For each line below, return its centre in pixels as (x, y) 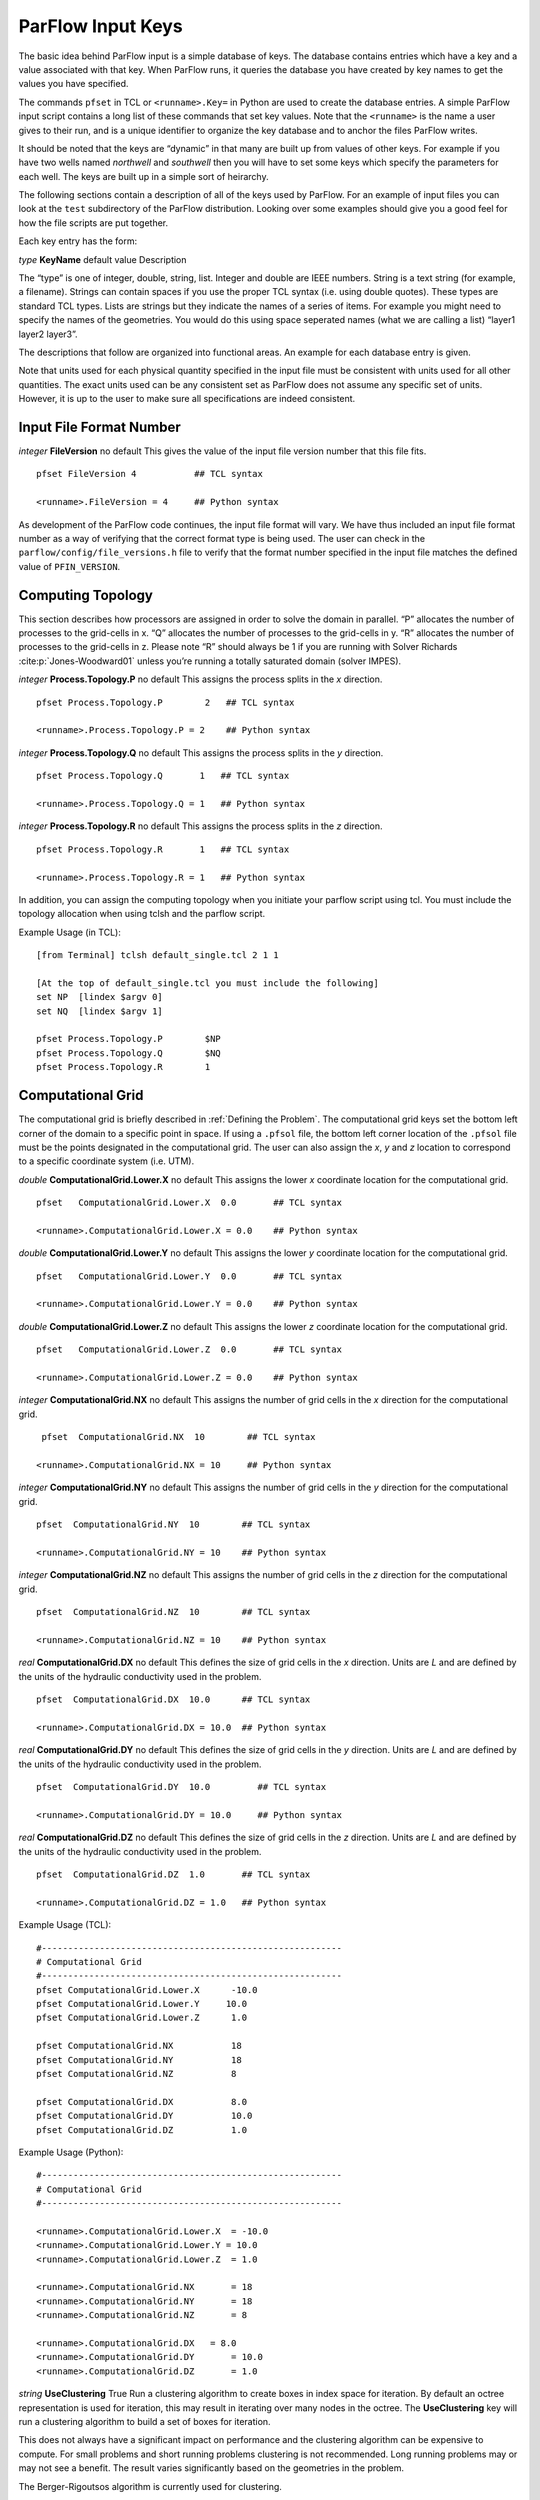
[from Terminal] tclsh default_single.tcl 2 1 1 (157, 955)
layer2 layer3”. (48, 334)
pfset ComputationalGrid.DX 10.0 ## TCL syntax (173, 1699)
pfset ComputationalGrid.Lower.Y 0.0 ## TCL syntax (189, 1276)
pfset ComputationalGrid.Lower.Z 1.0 (142, 2018)
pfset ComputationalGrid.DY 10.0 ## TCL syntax (181, 1786)
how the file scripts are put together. (93, 222)
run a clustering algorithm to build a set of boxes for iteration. (144, 2421)
